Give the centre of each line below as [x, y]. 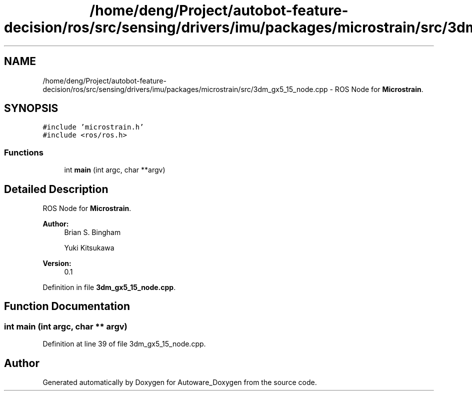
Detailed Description [56, 189]
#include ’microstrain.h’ [93, 127]
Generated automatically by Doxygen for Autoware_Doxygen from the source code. [180, 382]
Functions [24, 152]
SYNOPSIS [31, 108]
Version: [57, 263]
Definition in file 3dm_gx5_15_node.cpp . [109, 287]
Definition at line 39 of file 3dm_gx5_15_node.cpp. [124, 344]
